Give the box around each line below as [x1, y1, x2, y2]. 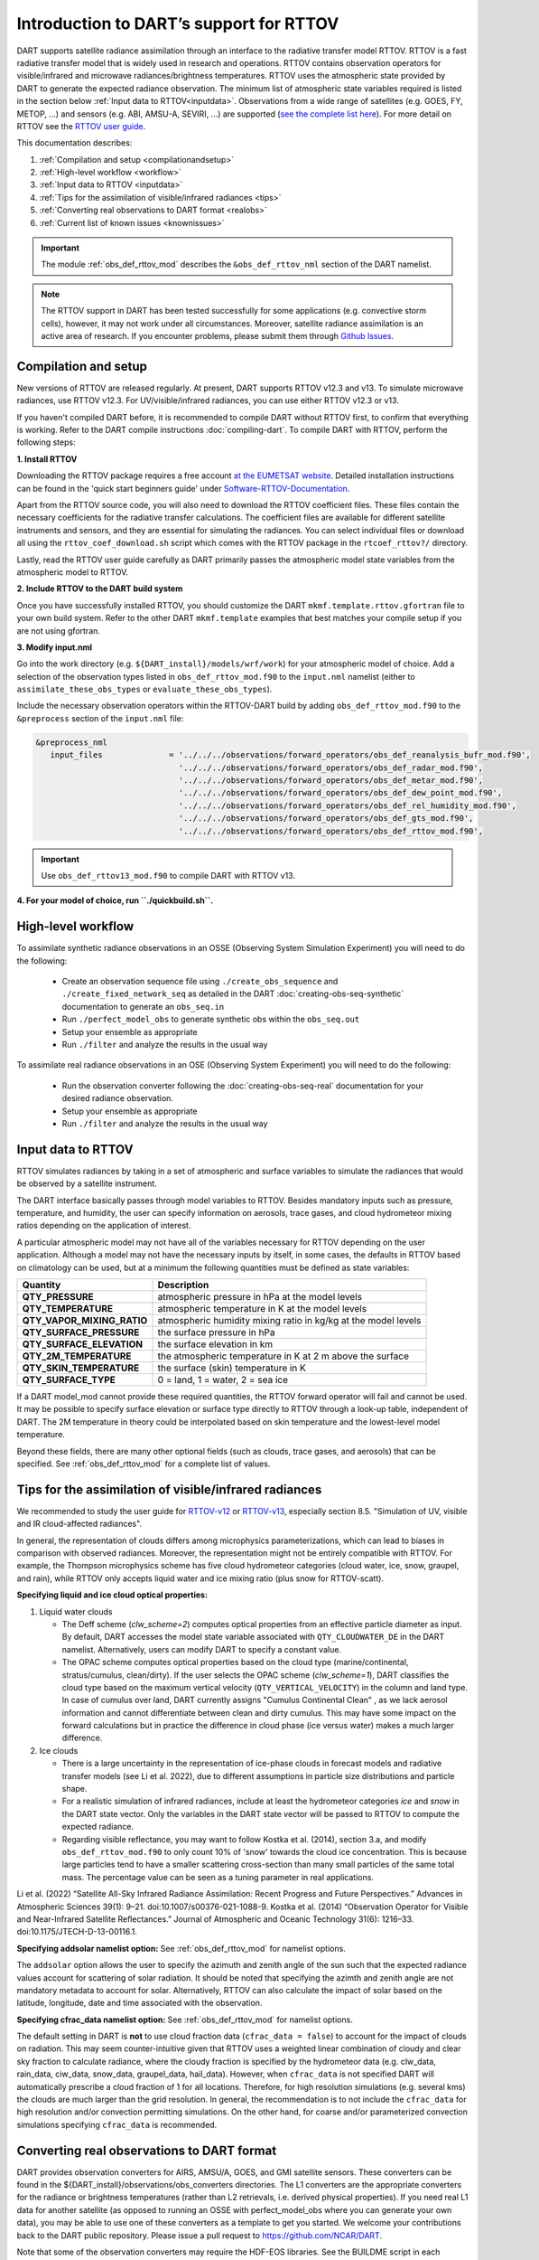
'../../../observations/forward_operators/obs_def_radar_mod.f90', [178, 762, 483, 773]
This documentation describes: [16, 137, 133, 148]
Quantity [22, 1278, 61, 1291]
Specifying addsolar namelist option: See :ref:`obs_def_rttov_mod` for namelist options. [16, 1943, 347, 1954]
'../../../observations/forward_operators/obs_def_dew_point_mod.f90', [178, 787, 503, 798]
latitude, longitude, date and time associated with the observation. [16, 1998, 263, 2009]
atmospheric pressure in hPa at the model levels [157, 1290, 363, 1303]
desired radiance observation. [61, 1093, 173, 1104]
